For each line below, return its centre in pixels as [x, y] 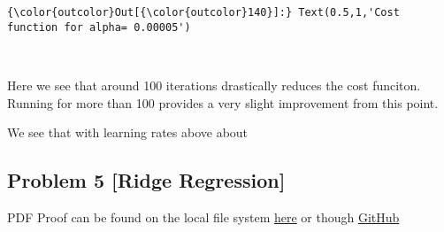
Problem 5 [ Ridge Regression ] [146, 180]
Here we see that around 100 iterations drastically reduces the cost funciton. [214, 85]
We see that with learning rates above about [128, 132]
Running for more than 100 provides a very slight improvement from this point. [223, 102]
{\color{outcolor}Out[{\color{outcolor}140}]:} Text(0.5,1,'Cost [203, 12]
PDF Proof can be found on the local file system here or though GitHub [203, 217]
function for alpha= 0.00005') [99, 27]
